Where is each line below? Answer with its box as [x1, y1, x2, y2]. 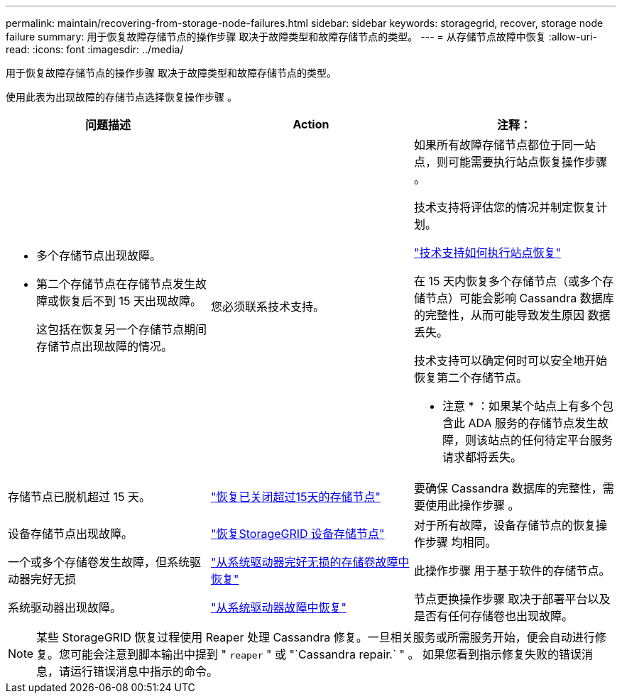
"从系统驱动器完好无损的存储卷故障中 [210, 555, 410, 569]
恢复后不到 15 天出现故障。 [59, 294, 202, 308]
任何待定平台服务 [521, 433, 613, 447]
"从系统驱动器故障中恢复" [210, 600, 347, 615]
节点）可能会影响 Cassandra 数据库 [425, 291, 614, 305]
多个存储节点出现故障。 [36, 248, 162, 263]
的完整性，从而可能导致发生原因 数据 [413, 308, 611, 322]
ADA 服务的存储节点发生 [468, 416, 598, 430]
